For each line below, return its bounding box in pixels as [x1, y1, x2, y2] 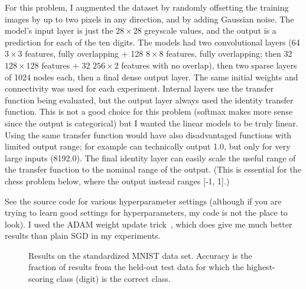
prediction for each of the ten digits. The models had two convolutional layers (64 [5, 35, 300, 48]
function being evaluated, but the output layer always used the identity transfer [5, 93, 294, 106]
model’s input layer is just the [5, 24, 113, 37]
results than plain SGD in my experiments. [5, 229, 161, 242]
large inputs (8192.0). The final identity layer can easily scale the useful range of [5, 151, 296, 164]
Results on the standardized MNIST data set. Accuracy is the [28, 249, 252, 261]
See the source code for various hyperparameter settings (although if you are [5, 194, 282, 207]
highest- [246, 261, 275, 273]
